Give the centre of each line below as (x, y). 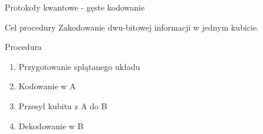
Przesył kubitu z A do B (63, 105)
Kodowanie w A (47, 86)
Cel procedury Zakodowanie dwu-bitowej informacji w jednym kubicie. (132, 27)
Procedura (23, 47)
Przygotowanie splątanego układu (79, 66)
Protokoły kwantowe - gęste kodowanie (75, 7)
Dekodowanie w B (51, 125)
